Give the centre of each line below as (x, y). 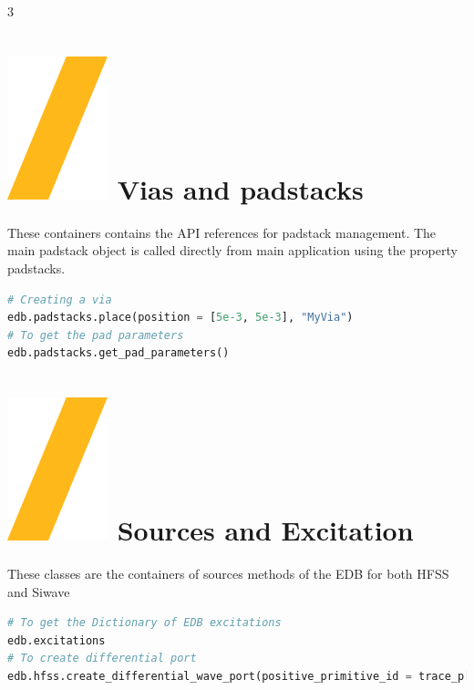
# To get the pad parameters (96, 335)
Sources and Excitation (265, 530)
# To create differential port (102, 659)
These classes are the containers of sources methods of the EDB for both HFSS (228, 573)
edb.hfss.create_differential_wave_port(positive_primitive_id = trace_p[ (239, 676)
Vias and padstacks (240, 188)
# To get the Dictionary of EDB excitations (144, 623)
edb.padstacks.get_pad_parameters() (118, 353)
